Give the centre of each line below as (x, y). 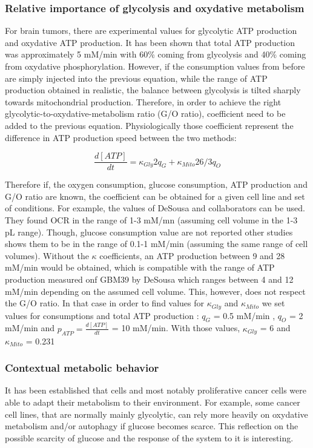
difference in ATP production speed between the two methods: (121, 137)
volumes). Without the (47, 255)
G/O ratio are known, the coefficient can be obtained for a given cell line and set (155, 196)
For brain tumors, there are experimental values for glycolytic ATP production (151, 31)
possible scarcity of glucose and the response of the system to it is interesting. (149, 437)
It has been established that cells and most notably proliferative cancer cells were (156, 390)
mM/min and (30, 328)
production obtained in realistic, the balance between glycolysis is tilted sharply (153, 90)
